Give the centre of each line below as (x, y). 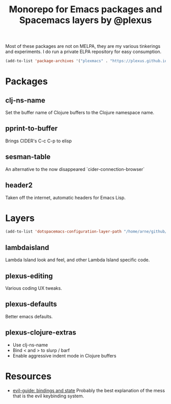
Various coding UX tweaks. (34, 288)
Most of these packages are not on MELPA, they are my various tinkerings (83, 46)
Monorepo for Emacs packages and (85, 9)
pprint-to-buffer (32, 129)
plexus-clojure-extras (41, 333)
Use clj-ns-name (30, 345)
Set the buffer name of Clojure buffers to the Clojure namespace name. (80, 113)
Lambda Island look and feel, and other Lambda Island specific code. (78, 260)
